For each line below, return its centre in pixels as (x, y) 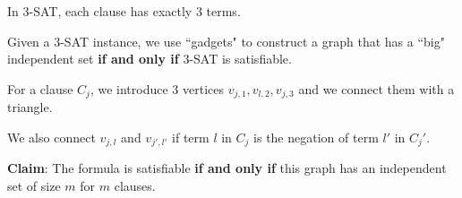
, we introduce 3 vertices (157, 88)
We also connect (51, 137)
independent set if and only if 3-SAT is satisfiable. (150, 59)
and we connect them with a (376, 88)
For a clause (40, 88)
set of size (34, 185)
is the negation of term (316, 137)
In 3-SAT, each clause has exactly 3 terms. (124, 11)
